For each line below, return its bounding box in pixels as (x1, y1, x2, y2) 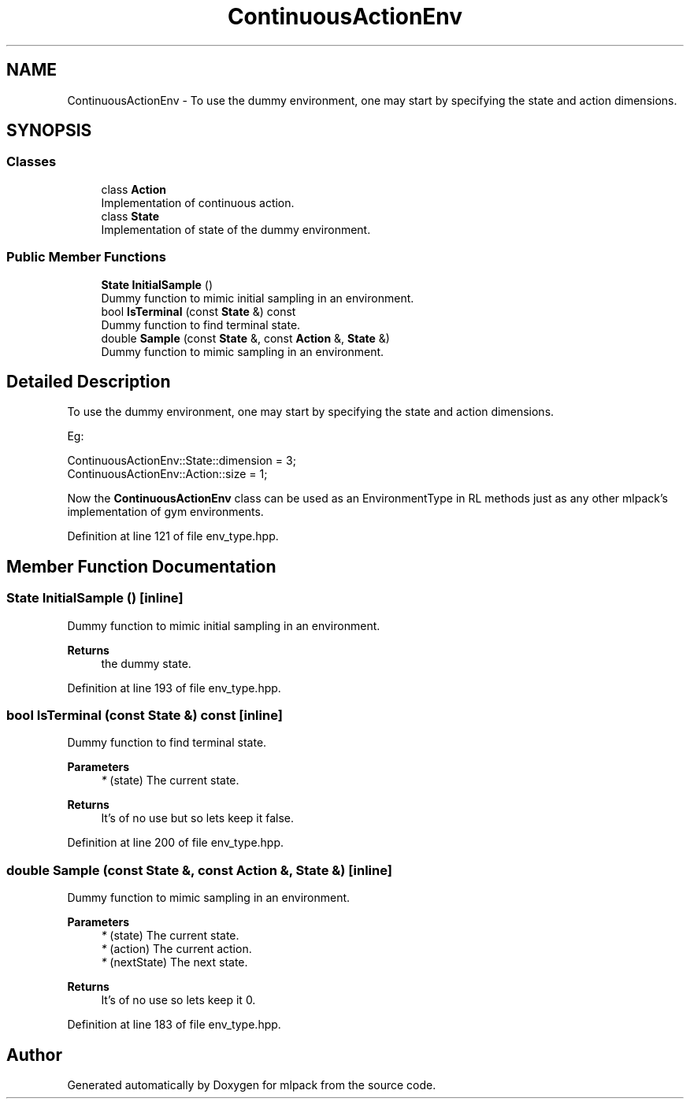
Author (6, 1044, 62, 1065)
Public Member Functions (6, 249, 166, 265)
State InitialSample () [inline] (6, 590, 184, 606)
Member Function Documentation (6, 556, 276, 577)
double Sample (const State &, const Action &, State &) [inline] (6, 862, 392, 878)
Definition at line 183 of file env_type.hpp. (67, 1018, 281, 1032)
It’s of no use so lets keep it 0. (101, 993, 256, 1007)
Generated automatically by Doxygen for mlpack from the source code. (67, 1077, 436, 1092)
